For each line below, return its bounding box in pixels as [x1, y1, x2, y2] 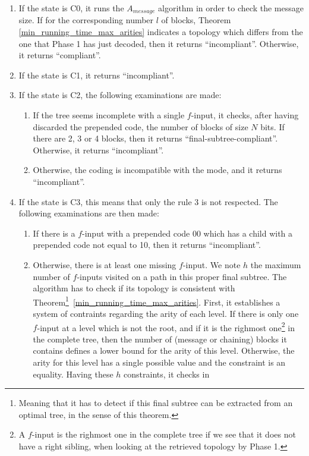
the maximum [250, 258, 301, 271]
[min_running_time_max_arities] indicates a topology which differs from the [18, 26, 303, 38]
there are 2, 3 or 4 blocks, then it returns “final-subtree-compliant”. [33, 132, 278, 144]
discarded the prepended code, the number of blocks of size [33, 120, 248, 133]
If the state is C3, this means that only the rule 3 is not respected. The [18, 195, 278, 207]
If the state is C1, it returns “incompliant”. [18, 68, 175, 81]
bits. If [260, 120, 285, 133]
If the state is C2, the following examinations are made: [18, 89, 222, 101]
